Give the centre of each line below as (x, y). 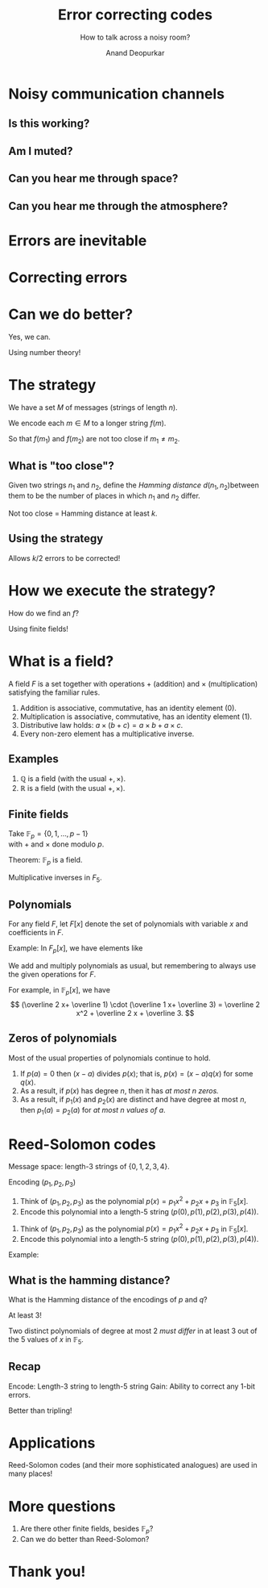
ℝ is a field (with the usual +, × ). (72, 788)
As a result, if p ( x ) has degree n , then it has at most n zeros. (119, 1090)
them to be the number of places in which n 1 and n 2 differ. (105, 496)
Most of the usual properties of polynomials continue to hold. (109, 1058)
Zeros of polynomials (63, 1038)
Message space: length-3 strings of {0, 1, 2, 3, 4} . (89, 1167)
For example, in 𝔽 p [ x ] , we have (60, 991)
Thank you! (47, 1572)
